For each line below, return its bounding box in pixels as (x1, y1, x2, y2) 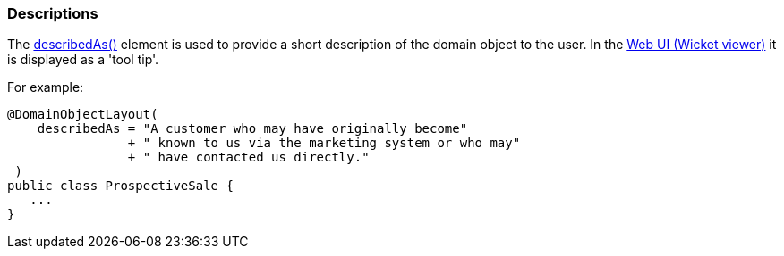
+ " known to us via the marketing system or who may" (127, 136, 521, 151)
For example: (7, 79, 84, 95)
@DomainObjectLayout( (7, 107, 158, 122)
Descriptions (7, 4, 98, 22)
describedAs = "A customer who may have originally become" (37, 121, 468, 136)
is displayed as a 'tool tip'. (7, 52, 159, 68)
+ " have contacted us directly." (127, 150, 370, 165)
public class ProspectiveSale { (7, 178, 234, 194)
